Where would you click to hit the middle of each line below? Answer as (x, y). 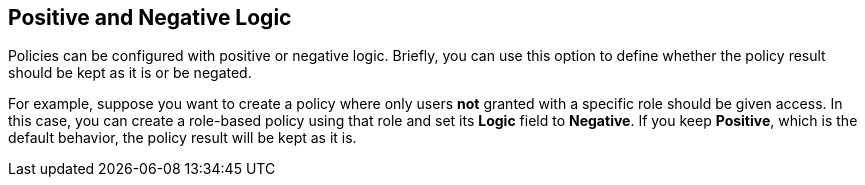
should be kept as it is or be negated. (130, 73)
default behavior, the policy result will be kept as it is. (182, 138)
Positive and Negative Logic (150, 17)
